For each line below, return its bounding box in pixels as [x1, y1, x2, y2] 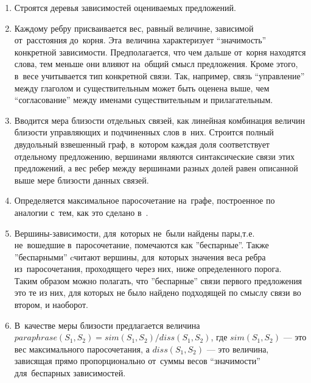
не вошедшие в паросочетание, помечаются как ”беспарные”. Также [14, 238, 269, 251]
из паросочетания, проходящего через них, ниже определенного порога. [14, 262, 282, 275]
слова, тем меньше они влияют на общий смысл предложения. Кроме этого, [14, 57, 298, 70]
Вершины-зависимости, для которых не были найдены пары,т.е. [14, 226, 255, 239]
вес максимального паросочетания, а [14, 342, 150, 355]
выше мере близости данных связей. [14, 173, 149, 186]
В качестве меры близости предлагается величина [14, 318, 200, 331]
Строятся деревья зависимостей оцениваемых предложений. [14, 1, 236, 13]
